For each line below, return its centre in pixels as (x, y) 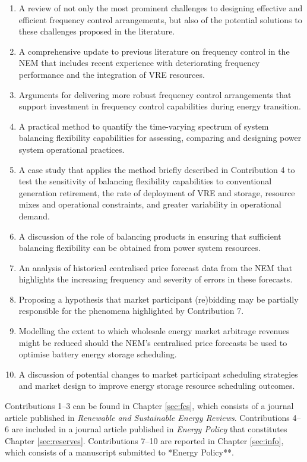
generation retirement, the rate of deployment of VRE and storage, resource (157, 192)
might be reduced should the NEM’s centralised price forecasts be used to (153, 342)
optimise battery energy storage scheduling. (98, 354)
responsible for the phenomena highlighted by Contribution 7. (131, 311)
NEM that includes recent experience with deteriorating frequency (139, 63)
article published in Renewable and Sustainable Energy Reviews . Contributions (147, 417)
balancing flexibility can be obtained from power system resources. (140, 248)
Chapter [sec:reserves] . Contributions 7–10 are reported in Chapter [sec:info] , (144, 440)
